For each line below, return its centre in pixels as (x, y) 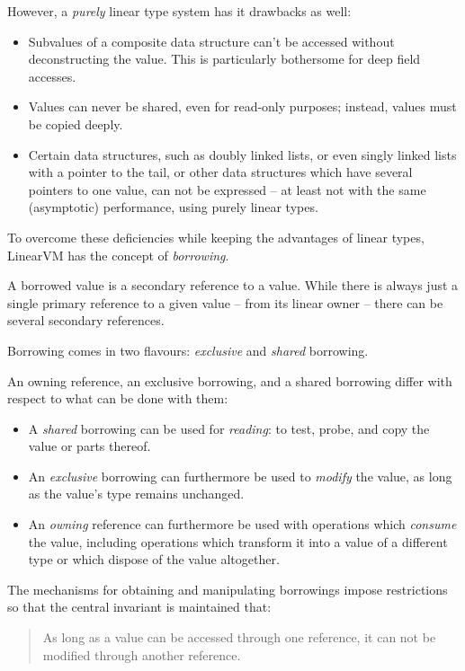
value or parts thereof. (89, 446)
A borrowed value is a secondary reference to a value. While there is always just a (233, 285)
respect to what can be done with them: (118, 398)
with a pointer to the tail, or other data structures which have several (220, 172)
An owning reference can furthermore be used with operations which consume (242, 524)
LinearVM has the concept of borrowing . (118, 255)
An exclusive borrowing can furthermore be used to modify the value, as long (240, 476)
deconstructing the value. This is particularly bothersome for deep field (224, 59)
